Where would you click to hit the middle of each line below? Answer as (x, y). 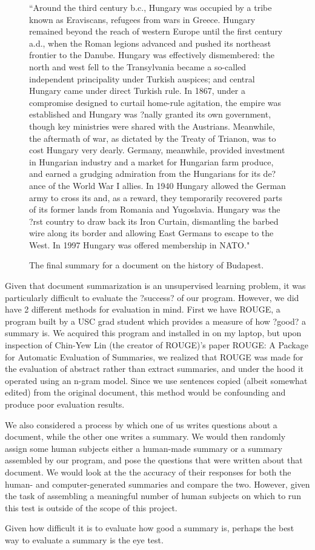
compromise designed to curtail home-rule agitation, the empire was (155, 102)
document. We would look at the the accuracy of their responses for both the (148, 472)
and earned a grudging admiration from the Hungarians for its (145, 174)
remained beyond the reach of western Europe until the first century (156, 31)
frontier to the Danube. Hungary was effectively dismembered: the (152, 55)
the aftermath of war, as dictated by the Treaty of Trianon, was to (153, 138)
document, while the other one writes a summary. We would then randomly (145, 436)
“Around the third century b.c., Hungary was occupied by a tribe (151, 7)
